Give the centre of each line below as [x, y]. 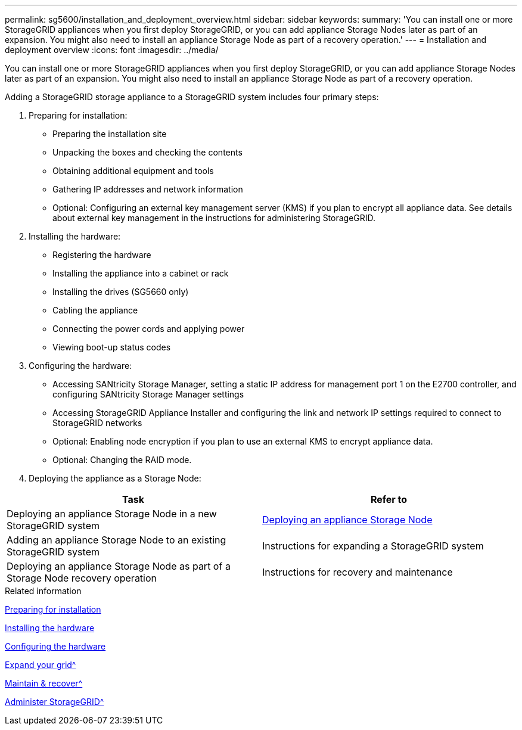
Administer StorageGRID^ [55, 702]
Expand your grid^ [41, 665]
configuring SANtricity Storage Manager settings [148, 394]
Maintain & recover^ [44, 683]
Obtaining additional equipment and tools [133, 171]
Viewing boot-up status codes [112, 347]
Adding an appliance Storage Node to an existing [116, 540]
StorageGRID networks [97, 423]
